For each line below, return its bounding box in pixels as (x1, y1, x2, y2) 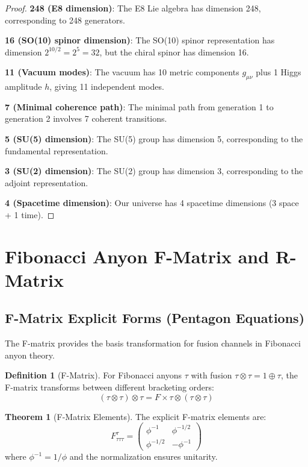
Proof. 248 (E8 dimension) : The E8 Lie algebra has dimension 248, (5, 2, 261, 14)
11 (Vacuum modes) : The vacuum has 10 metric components (5, 66, 239, 78)
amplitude (5, 80, 42, 93)
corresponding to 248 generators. (5, 13, 125, 26)
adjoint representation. (5, 176, 88, 189)
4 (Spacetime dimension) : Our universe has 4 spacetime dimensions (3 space (5, 196, 299, 209)
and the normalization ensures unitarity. (69, 450, 218, 463)
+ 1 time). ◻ (5, 208, 55, 221)
